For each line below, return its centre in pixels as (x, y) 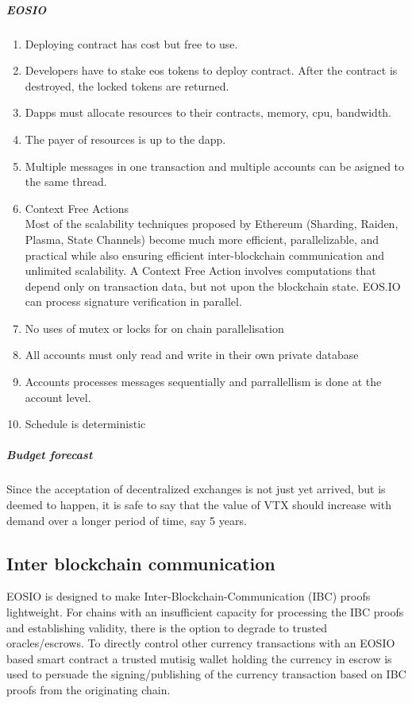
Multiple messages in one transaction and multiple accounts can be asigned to (215, 166)
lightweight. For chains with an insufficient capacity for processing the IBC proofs (205, 611)
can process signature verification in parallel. (133, 301)
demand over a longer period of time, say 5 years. (127, 520)
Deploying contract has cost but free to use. (131, 43)
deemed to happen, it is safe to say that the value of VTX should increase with (199, 504)
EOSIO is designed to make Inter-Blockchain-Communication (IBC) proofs (189, 596)
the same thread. (66, 182)
